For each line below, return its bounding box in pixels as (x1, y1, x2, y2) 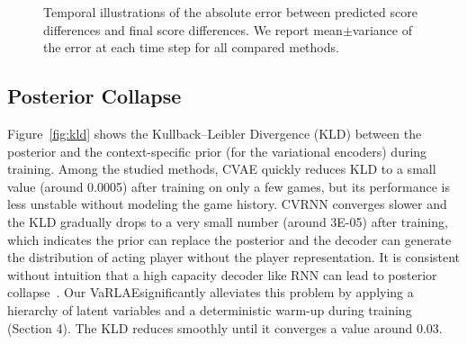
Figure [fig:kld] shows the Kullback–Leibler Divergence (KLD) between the (7, 123, 422, 142)
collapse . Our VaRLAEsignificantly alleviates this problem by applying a (7, 283, 414, 302)
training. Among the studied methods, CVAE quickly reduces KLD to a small (7, 159, 436, 178)
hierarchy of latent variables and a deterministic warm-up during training (7, 300, 412, 319)
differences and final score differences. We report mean (43, 20, 343, 39)
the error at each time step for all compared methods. (43, 38, 339, 57)
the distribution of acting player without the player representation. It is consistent (7, 248, 461, 267)
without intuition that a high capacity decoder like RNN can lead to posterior (7, 265, 437, 284)
